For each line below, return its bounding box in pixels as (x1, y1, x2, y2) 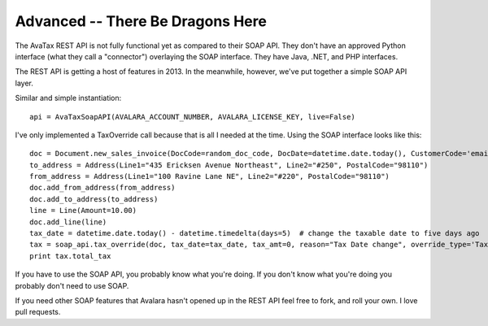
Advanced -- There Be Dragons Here (15, 12, 268, 30)
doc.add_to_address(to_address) (29, 194, 159, 203)
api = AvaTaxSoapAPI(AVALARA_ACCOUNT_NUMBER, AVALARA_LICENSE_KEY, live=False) (29, 112, 355, 121)
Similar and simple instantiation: (15, 93, 122, 103)
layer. (15, 78, 34, 88)
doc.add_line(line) (29, 217, 107, 227)
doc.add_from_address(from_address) (29, 183, 176, 193)
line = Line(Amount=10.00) (29, 206, 137, 215)
